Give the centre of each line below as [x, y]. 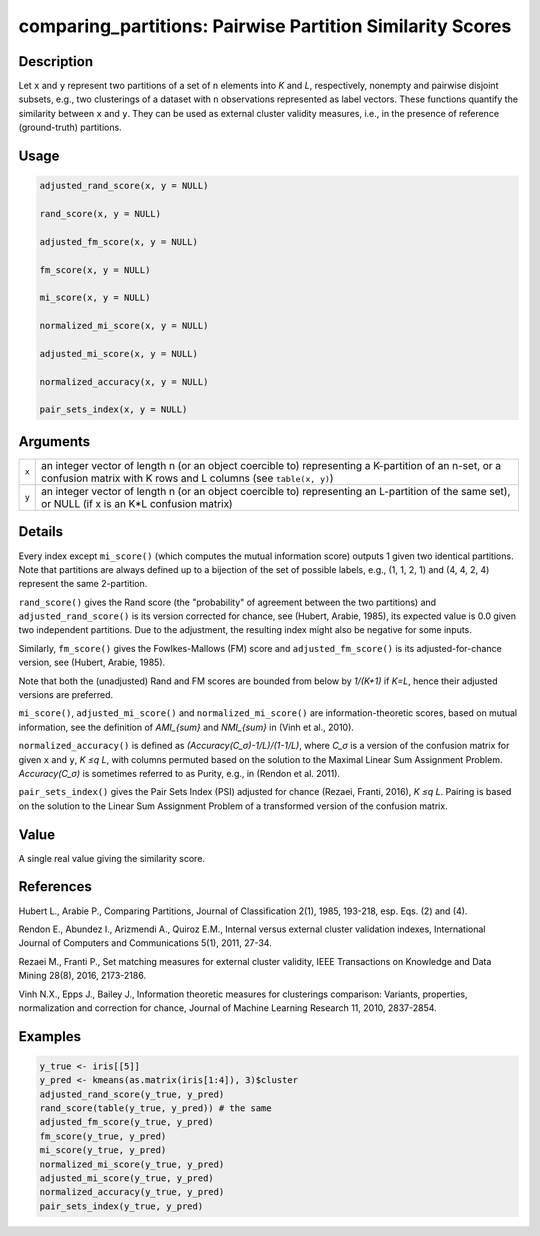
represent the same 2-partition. [83, 584]
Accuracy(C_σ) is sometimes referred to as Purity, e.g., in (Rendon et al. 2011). [179, 773]
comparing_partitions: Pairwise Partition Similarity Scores [265, 26]
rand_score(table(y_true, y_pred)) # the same [155, 1108]
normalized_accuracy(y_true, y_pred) [132, 1192]
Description [56, 61]
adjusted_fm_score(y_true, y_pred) [126, 1122]
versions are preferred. [66, 695]
